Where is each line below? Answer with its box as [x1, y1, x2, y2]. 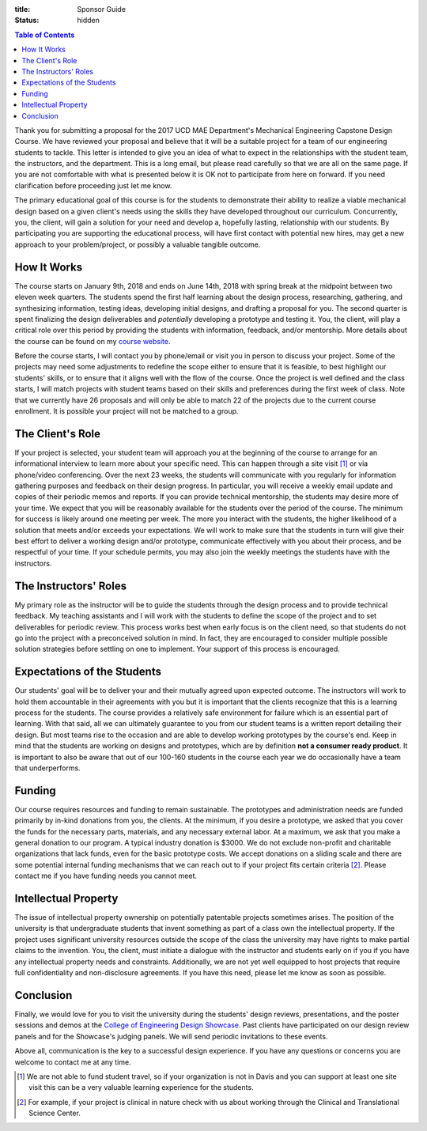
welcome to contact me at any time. [14, 1057, 131, 1067]
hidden [77, 16, 100, 25]
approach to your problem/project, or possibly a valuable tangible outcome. [14, 240, 261, 249]
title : [14, 5, 31, 13]
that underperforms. [14, 763, 81, 773]
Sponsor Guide [77, 5, 127, 13]
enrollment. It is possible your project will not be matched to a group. [14, 407, 239, 416]
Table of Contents [14, 30, 75, 40]
